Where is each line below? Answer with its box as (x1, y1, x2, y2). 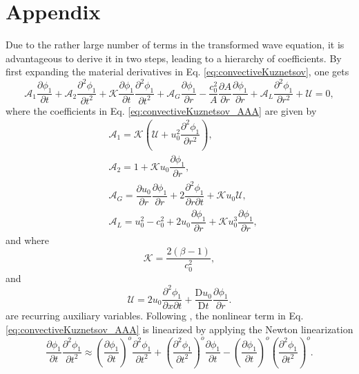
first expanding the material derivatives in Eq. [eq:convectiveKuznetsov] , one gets (6, 64, 349, 79)
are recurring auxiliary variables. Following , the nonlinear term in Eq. (6, 308, 304, 323)
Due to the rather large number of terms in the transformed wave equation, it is (6, 37, 345, 52)
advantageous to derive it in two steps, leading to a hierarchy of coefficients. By (6, 50, 342, 65)
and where (6, 232, 50, 247)
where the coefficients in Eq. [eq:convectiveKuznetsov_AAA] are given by (6, 103, 317, 118)
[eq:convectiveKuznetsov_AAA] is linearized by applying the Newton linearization (6, 322, 353, 337)
